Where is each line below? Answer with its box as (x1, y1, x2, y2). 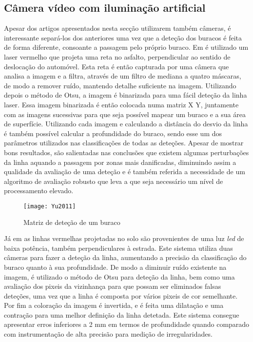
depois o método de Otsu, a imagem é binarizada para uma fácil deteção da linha (4, 90, 247, 100)
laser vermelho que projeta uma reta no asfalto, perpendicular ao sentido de (4, 51, 231, 61)
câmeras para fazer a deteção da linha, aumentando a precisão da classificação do (4, 252, 247, 262)
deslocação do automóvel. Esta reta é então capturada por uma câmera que (4, 61, 229, 71)
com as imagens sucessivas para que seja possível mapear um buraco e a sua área (4, 109, 246, 119)
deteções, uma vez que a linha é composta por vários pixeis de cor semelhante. (4, 290, 238, 301)
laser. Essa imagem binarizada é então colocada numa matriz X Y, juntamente (4, 99, 239, 109)
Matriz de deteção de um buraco (23, 217, 120, 227)
